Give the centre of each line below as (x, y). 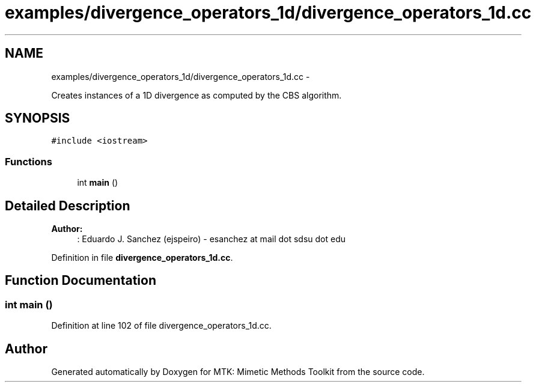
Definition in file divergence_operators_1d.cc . (142, 258)
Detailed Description (68, 206)
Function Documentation (81, 281)
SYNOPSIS (38, 118)
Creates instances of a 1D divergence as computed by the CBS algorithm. (196, 95)
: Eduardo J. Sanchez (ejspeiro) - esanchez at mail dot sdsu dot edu (212, 239)
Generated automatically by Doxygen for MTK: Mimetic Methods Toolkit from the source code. (238, 372)
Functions (29, 161)
